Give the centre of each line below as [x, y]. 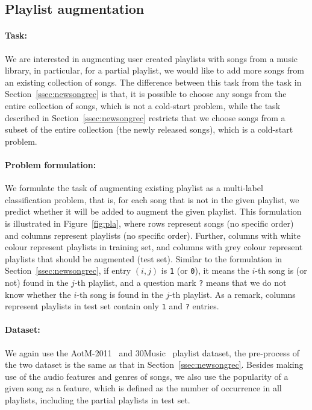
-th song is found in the [120, 294]
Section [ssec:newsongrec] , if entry [68, 270]
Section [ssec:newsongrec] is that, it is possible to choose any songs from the [146, 94]
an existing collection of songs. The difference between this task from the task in [153, 82]
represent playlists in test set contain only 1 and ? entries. [112, 306]
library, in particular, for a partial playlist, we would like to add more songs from [154, 70]
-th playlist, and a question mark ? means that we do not [180, 282]
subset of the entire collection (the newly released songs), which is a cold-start [149, 129]
